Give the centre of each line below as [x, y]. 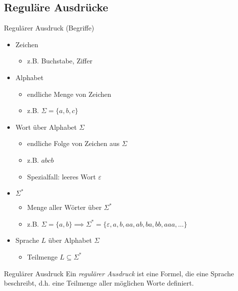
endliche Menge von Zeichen [69, 94]
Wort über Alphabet [46, 127]
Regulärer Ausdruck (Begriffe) [49, 28]
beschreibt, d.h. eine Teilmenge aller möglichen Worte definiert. [99, 283]
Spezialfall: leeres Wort [61, 176]
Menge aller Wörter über [64, 207]
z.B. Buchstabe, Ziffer [60, 61]
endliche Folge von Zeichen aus [73, 143]
